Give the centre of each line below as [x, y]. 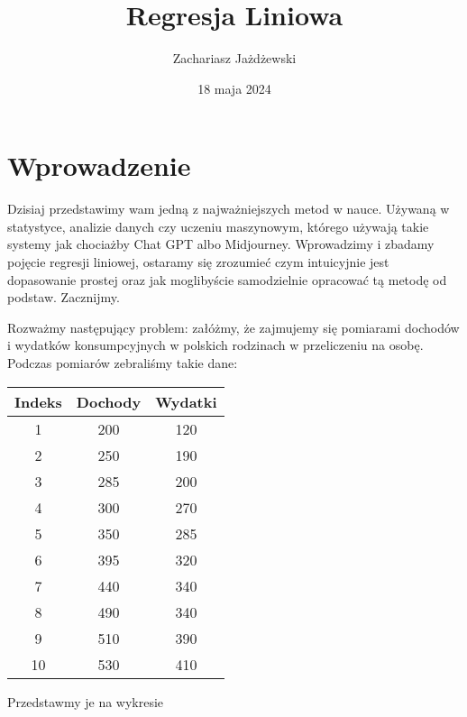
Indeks [38, 401]
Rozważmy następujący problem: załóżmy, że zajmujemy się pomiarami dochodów [233, 327]
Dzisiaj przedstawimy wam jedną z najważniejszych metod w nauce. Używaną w [229, 209]
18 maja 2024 [234, 88]
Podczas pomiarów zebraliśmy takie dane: [123, 363]
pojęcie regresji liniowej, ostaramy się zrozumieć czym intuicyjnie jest [198, 262]
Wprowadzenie [99, 165]
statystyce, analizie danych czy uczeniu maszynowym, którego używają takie [218, 226]
